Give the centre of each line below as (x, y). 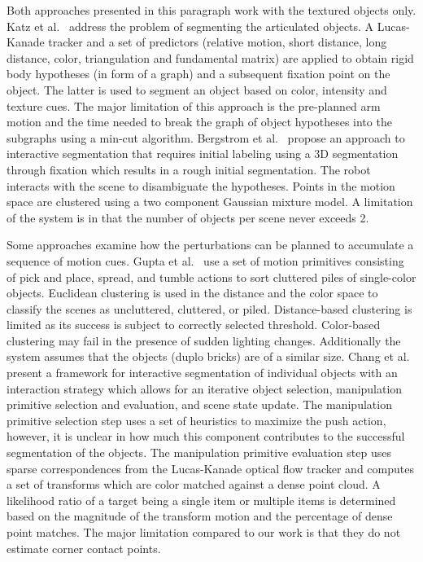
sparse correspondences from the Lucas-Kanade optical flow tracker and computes (210, 468)
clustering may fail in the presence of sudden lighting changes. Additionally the (204, 340)
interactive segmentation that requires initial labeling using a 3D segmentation (203, 154)
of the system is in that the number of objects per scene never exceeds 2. (188, 217)
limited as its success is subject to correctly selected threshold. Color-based (194, 325)
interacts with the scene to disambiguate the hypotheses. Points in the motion (201, 185)
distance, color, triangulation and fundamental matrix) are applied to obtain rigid (210, 57)
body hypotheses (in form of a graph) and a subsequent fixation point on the (198, 74)
